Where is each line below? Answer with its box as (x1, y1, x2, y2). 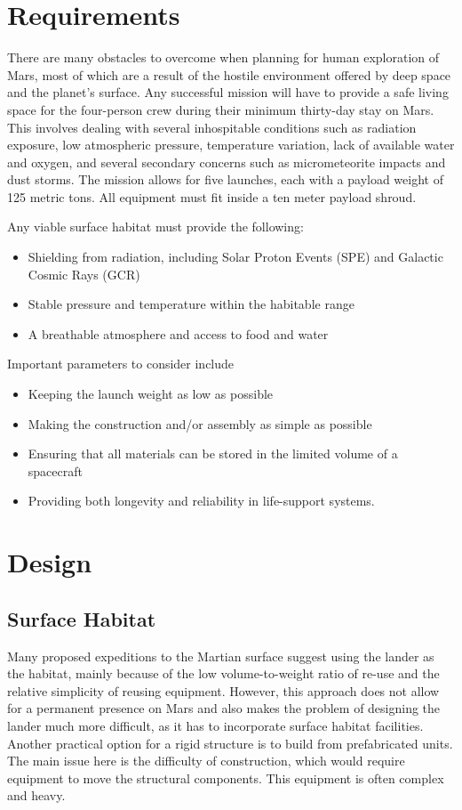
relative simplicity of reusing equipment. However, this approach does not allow (7, 681, 440, 700)
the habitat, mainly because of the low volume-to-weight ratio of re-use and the (7, 664, 440, 683)
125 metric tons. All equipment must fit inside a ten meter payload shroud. (7, 187, 417, 206)
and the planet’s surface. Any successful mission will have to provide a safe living (7, 83, 449, 101)
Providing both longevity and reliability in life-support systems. (28, 491, 375, 510)
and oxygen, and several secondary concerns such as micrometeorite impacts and (7, 152, 446, 171)
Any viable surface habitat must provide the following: (7, 217, 304, 236)
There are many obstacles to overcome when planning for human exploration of (7, 48, 440, 67)
